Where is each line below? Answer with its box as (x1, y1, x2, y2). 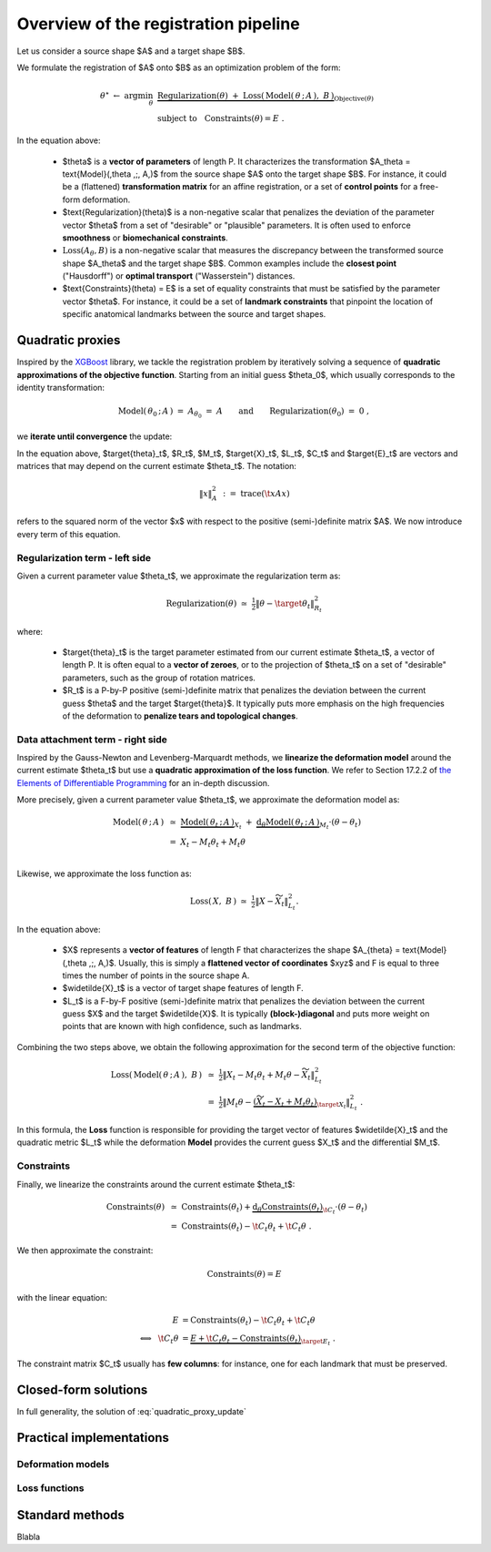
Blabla (16, 1531, 41, 1542)
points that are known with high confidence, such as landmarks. (62, 1021, 302, 1032)
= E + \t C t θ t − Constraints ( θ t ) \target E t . (182, 1333, 336, 1347)
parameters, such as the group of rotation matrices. (62, 672, 256, 683)
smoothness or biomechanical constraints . (62, 232, 229, 243)
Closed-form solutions (16, 1382, 148, 1397)
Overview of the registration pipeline (16, 14, 300, 34)
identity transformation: (16, 382, 105, 393)
